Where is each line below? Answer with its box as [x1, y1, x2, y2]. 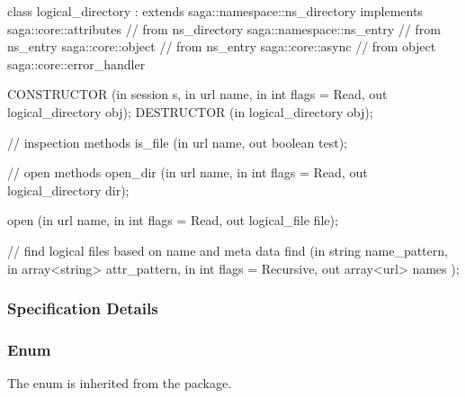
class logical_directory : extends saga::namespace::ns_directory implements [7, 2, 423, 20]
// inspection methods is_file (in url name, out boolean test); [7, 132, 347, 151]
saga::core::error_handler [7, 54, 146, 73]
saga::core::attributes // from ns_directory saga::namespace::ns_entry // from [7, 19, 441, 38]
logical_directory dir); [7, 180, 130, 199]
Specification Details [7, 297, 158, 320]
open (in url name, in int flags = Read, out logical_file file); [7, 211, 338, 230]
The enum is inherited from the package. [7, 374, 232, 393]
